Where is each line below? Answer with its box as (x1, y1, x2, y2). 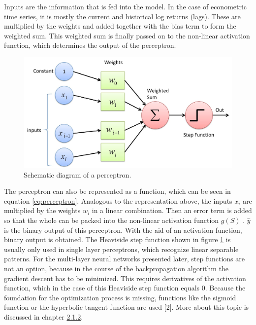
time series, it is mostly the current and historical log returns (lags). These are (4, 11, 241, 21)
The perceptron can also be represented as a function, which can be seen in (4, 186, 231, 196)
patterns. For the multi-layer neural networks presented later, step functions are (4, 253, 245, 264)
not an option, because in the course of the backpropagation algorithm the (4, 263, 229, 273)
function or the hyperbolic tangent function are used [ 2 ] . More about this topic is (4, 302, 249, 312)
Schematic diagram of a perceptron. (24, 169, 131, 180)
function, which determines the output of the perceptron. (4, 40, 176, 50)
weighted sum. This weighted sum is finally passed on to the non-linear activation (4, 30, 250, 40)
